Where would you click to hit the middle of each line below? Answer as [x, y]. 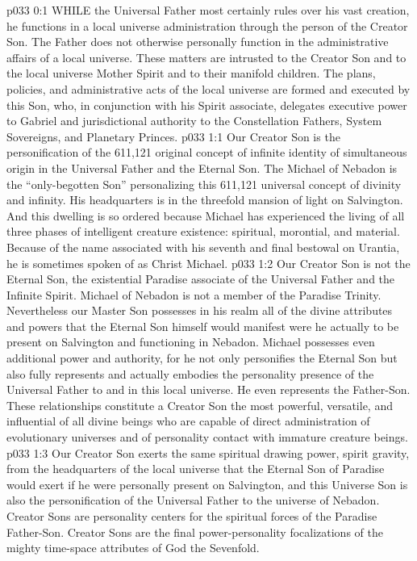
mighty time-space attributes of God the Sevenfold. [133, 548]
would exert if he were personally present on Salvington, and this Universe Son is [207, 484]
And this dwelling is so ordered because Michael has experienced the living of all [206, 215]
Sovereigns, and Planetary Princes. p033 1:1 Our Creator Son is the [173, 136]
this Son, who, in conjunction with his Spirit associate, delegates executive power [207, 105]
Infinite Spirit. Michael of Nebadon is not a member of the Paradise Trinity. [194, 294]
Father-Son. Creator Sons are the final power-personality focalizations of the [195, 532]
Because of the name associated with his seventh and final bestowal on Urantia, [203, 247]
